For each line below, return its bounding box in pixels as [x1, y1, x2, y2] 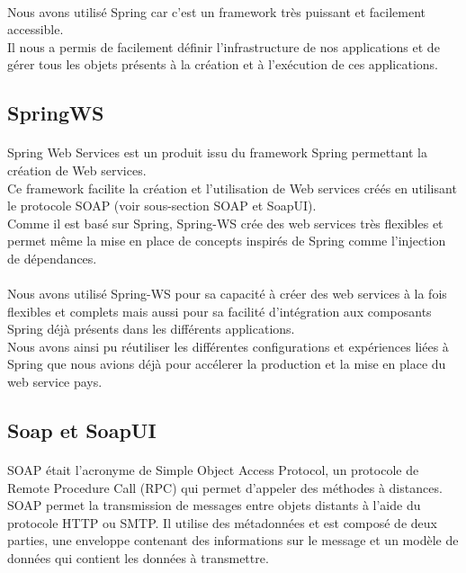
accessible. [7, 20, 64, 39]
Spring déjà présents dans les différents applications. [7, 319, 295, 338]
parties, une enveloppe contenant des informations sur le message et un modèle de [7, 531, 459, 550]
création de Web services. [7, 160, 147, 179]
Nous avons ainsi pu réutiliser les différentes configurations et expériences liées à [7, 336, 449, 355]
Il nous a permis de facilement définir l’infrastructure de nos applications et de [7, 37, 440, 56]
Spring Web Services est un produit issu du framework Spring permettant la [7, 143, 427, 162]
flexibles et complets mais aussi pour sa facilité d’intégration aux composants [7, 301, 432, 320]
